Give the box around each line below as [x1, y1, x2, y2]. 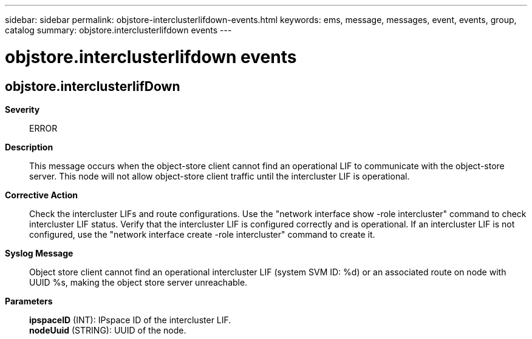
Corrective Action [5, 189, 78, 200]
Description [5, 141, 53, 152]
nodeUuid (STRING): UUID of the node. [29, 324, 186, 335]
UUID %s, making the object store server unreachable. [29, 277, 248, 287]
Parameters [5, 295, 53, 306]
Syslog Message [5, 247, 73, 258]
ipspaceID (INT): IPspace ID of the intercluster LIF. [29, 314, 231, 325]
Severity [5, 104, 40, 115]
